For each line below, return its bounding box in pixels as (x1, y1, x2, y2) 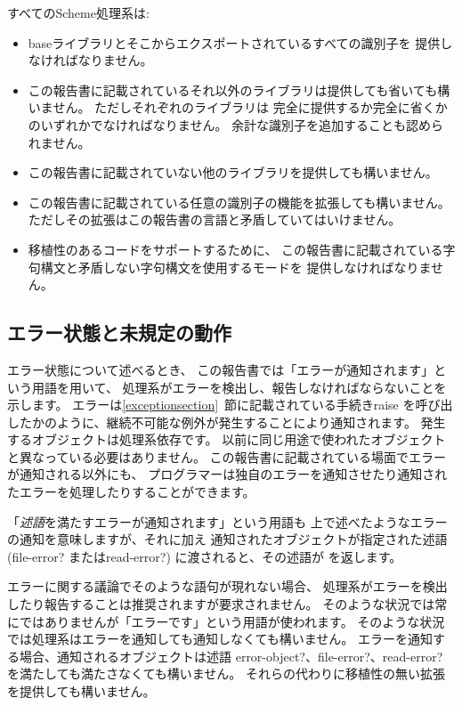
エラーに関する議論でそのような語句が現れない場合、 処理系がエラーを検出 (7, 577, 448, 596)
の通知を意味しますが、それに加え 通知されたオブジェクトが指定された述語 (7, 530, 448, 548)
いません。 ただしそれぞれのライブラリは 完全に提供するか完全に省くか (28, 98, 448, 117)
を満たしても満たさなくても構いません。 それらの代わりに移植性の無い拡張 (7, 664, 445, 683)
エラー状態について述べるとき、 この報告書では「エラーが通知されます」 (7, 360, 434, 378)
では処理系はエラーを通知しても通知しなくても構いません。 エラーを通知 (7, 629, 433, 648)
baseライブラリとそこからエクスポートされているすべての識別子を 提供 (28, 33, 441, 52)
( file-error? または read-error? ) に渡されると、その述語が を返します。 (7, 547, 402, 565)
